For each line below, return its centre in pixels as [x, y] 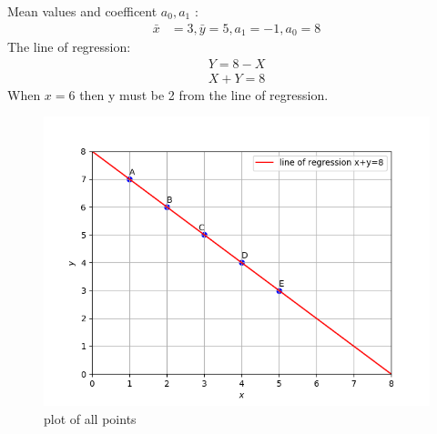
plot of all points [90, 418]
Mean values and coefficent [82, 11]
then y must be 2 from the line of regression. [204, 94]
